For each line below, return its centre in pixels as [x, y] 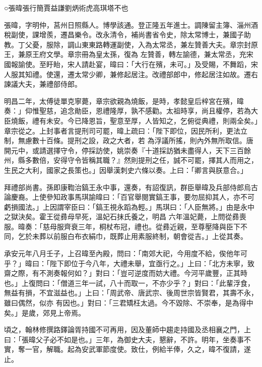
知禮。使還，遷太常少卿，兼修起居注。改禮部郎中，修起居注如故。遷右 [141, 74]
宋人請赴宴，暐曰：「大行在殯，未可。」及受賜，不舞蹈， [159, 64]
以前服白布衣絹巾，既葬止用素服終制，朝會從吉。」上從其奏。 [147, 236]
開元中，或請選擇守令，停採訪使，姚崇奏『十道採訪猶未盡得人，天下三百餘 [127, 150]
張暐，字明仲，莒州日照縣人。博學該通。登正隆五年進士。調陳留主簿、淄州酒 [131, 24]
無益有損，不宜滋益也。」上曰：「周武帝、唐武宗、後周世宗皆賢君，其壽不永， [131, 293]
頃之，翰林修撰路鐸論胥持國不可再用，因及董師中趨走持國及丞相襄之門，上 [127, 329]
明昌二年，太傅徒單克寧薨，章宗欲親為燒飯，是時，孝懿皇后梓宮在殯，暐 [124, 101]
